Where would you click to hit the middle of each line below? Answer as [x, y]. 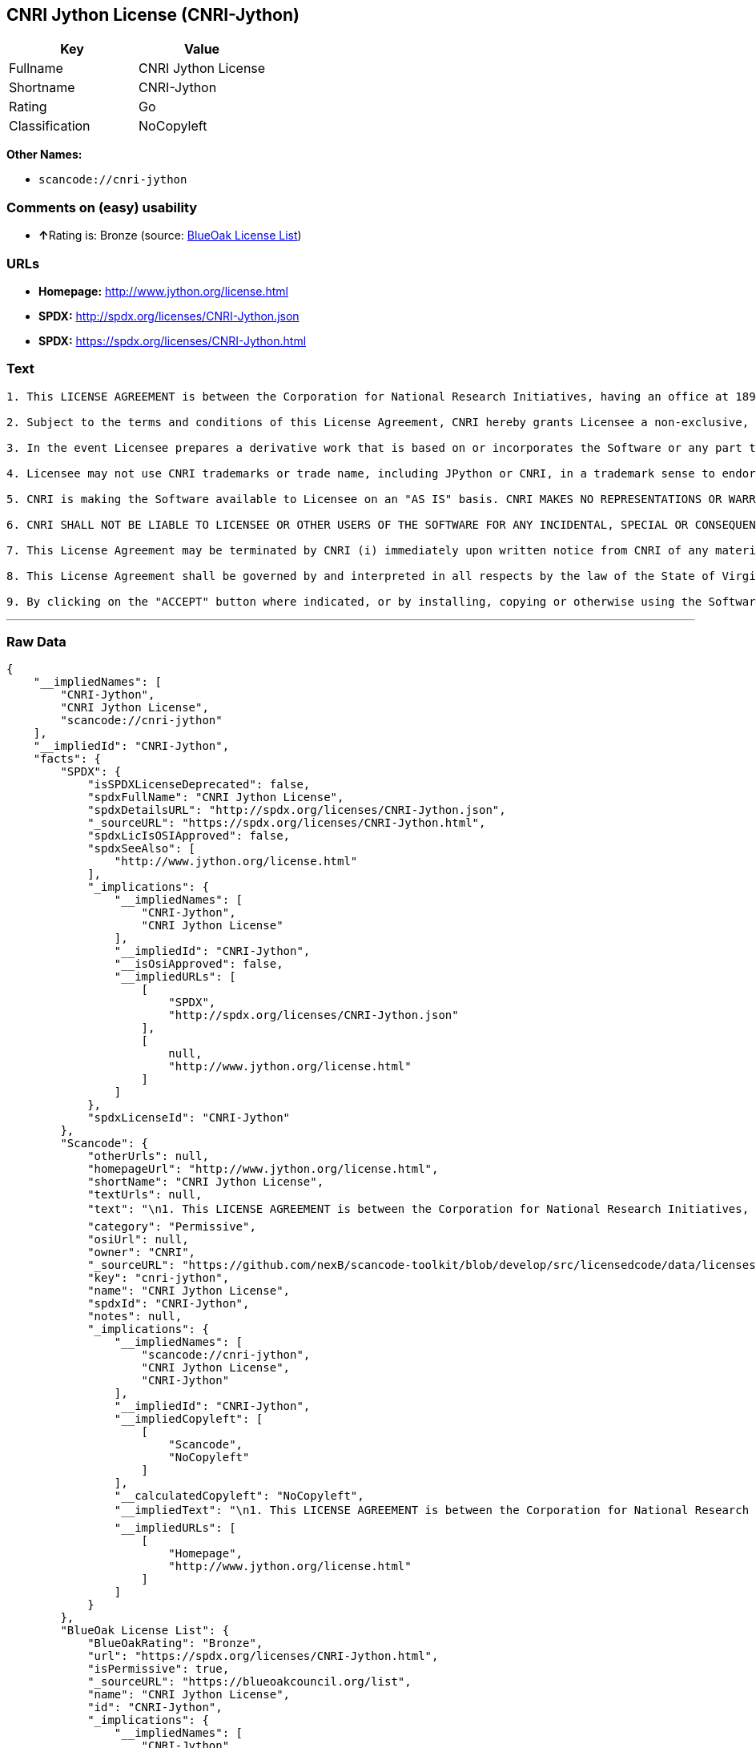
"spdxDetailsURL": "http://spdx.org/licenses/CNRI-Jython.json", [297, 810]
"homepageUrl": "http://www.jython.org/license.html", [263, 1169]
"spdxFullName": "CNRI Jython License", [216, 797]
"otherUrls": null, [148, 1156]
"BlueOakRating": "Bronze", [175, 1643]
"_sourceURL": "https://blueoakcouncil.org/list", [249, 1682]
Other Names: [44, 155]
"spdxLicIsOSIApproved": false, [189, 836]
